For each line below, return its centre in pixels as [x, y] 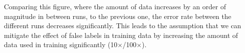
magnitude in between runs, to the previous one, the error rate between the [118, 16]
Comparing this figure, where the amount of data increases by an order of [115, 6]
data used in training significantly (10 [61, 44]
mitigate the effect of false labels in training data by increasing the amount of [121, 35]
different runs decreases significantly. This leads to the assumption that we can [123, 26]
